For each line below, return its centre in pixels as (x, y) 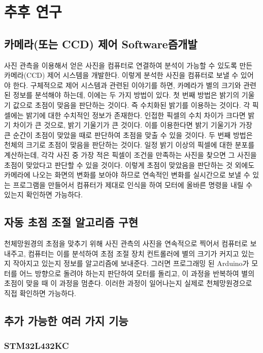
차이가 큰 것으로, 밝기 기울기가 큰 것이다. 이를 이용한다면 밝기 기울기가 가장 (133, 125)
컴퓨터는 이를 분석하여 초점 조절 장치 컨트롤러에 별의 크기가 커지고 (134, 253)
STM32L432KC (37, 346)
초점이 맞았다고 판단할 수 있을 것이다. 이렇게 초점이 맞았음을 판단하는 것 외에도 (129, 165)
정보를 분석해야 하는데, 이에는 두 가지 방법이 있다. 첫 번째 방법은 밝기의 (126, 95)
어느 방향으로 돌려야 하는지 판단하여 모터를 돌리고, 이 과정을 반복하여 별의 (137, 273)
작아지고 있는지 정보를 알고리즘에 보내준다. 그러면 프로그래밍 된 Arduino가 (131, 263)
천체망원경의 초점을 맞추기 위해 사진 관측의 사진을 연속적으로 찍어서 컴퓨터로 (126, 243)
